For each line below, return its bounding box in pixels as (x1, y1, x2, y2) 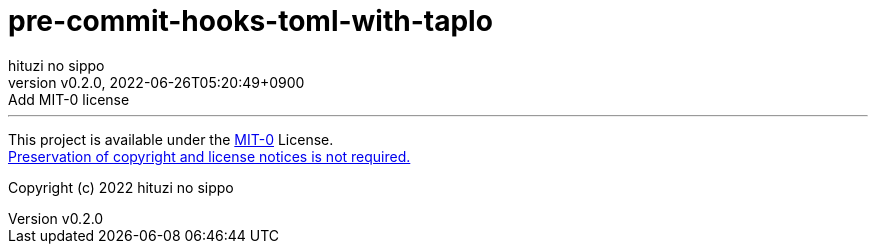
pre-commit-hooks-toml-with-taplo (8, 4, 493, 38)
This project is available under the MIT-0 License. (8, 130, 334, 148)
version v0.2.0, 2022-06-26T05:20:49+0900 (8, 73, 305, 91)
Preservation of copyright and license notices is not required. (8, 147, 411, 165)
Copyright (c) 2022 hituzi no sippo (8, 178, 234, 196)
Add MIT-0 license (8, 90, 130, 108)
